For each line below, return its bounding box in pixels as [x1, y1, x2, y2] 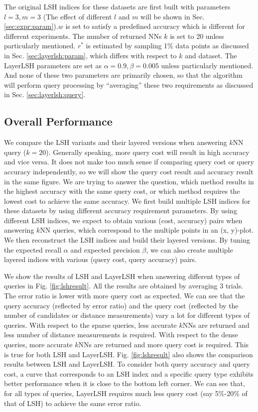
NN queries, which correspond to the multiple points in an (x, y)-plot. [40, 225, 254, 235]
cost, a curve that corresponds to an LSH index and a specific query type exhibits [4, 368, 254, 379]
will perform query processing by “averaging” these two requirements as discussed [4, 79, 254, 90]
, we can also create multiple [146, 244, 233, 255]
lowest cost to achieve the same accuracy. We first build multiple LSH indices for [4, 195, 251, 206]
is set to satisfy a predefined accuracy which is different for [65, 21, 245, 31]
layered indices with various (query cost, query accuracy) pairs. [4, 254, 197, 265]
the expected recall [4, 244, 62, 255]
